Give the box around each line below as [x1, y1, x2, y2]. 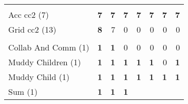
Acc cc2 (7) [8, 9, 49, 20]
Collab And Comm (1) [8, 41, 89, 53]
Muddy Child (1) [8, 71, 70, 83]
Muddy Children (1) [8, 56, 81, 68]
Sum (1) [8, 86, 37, 97]
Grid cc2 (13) [8, 23, 57, 35]
